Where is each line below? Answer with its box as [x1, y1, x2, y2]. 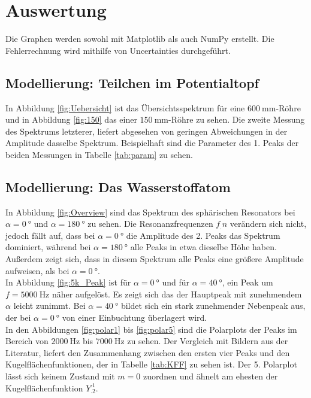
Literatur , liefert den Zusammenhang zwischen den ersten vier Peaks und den [5, 346, 290, 358]
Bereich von [5, 335, 49, 347]
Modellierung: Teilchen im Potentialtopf [5, 73, 259, 92]
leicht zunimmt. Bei [13, 299, 86, 312]
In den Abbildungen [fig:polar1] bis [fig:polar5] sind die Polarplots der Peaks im [5, 323, 297, 335]
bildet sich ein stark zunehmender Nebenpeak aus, [120, 299, 306, 312]
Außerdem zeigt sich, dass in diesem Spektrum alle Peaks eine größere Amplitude [5, 253, 304, 265]
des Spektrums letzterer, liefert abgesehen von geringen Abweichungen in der [5, 124, 288, 137]
